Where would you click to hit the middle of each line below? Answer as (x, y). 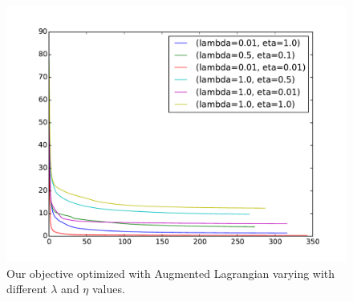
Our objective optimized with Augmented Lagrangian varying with (171, 273)
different (27, 289)
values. (108, 289)
